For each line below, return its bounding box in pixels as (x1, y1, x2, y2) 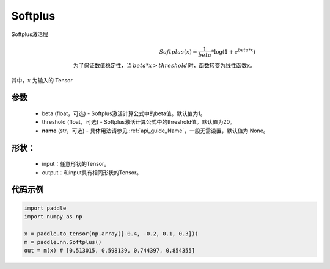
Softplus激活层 (11, 30, 49, 38)
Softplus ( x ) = (159, 48, 198, 55)
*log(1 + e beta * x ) (211, 47, 256, 55)
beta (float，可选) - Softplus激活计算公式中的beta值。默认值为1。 (42, 110, 206, 117)
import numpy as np (24, 213, 82, 220)
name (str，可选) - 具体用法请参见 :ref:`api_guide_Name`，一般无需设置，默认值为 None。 (42, 127, 269, 134)
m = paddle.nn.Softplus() (24, 239, 102, 246)
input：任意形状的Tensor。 (42, 160, 110, 168)
